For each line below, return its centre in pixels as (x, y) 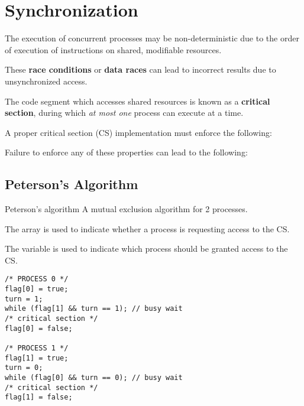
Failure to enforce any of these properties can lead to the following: (126, 152)
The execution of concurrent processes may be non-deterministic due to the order (152, 38)
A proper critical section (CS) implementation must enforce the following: (138, 132)
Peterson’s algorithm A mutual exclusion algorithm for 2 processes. (126, 209)
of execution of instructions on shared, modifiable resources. (113, 49)
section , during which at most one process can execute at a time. (124, 113)
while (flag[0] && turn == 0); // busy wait (94, 378)
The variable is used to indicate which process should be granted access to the (146, 249)
